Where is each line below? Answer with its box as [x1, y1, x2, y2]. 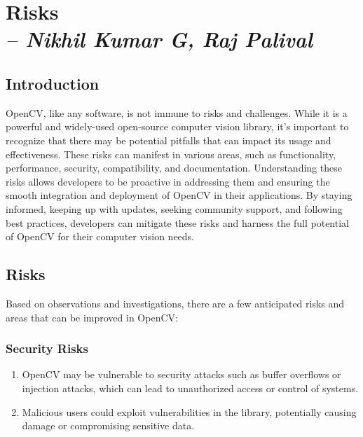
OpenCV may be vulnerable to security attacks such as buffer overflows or [22, 367, 341, 382]
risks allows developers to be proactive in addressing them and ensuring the [6, 174, 330, 188]
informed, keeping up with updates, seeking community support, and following [6, 201, 343, 216]
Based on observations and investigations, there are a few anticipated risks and [6, 296, 345, 310]
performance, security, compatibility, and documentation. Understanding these [6, 160, 342, 175]
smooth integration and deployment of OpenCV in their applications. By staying [6, 188, 352, 202]
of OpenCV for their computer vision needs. [6, 229, 195, 244]
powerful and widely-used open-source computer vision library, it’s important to [6, 119, 349, 134]
